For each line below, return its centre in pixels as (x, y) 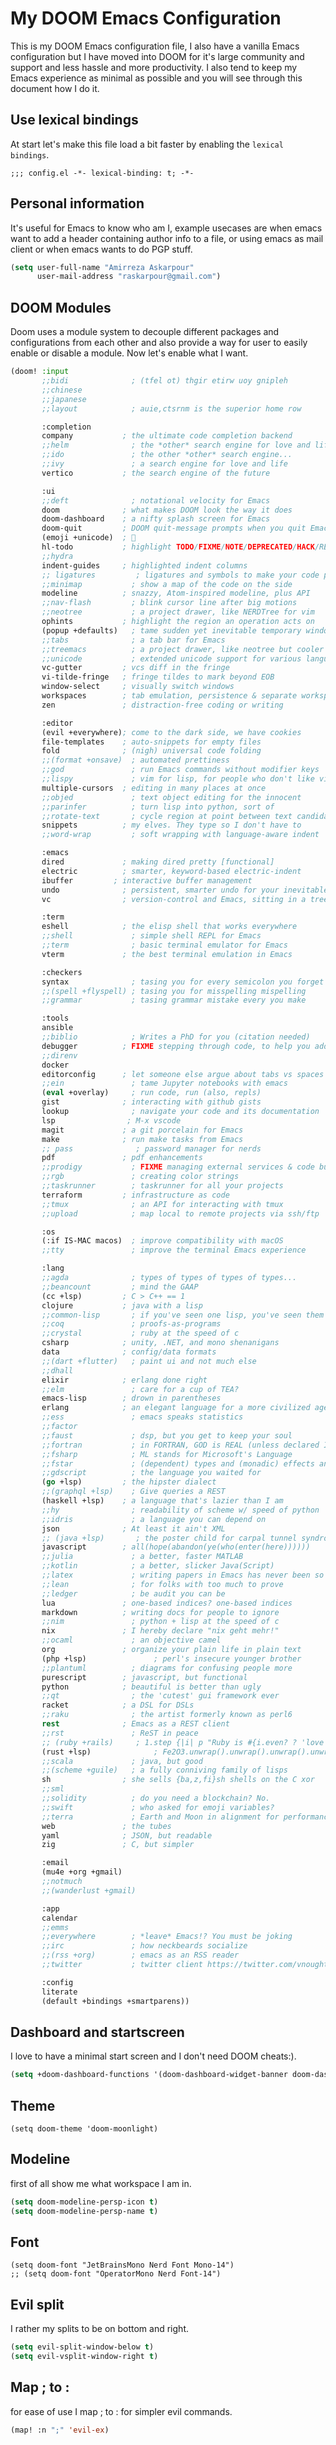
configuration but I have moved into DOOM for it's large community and (157, 56)
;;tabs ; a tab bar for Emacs (133, 640)
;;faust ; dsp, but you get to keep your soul (167, 1435)
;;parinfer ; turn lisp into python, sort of (158, 807)
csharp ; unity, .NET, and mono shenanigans (160, 1343)
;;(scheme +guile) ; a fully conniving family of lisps (164, 1770)
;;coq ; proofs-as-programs (131, 1324)
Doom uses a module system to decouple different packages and (145, 332)
